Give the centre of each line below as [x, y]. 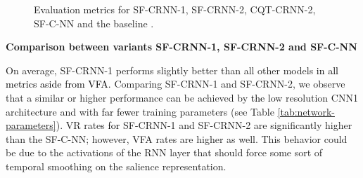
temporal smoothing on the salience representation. [116, 166]
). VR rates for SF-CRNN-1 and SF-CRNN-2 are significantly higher [204, 125]
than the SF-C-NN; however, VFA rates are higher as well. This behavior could [177, 138]
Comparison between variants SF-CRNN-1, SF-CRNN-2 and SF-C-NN [181, 47]
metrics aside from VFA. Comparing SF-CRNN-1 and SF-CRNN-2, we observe [176, 84]
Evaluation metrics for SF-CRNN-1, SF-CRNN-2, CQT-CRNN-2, [175, 9]
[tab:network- [306, 111]
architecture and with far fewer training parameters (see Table [140, 111]
